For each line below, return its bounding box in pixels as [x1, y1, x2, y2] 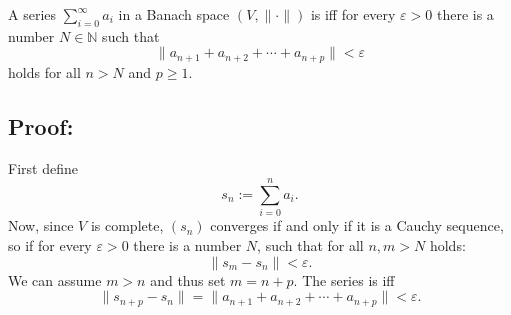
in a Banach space [118, 4, 230, 24]
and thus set [150, 269, 226, 290]
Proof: [8, 110, 74, 141]
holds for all [8, 61, 81, 82]
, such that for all [257, 234, 364, 255]
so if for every [8, 234, 92, 255]
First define [8, 157, 78, 178]
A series [8, 4, 57, 24]
